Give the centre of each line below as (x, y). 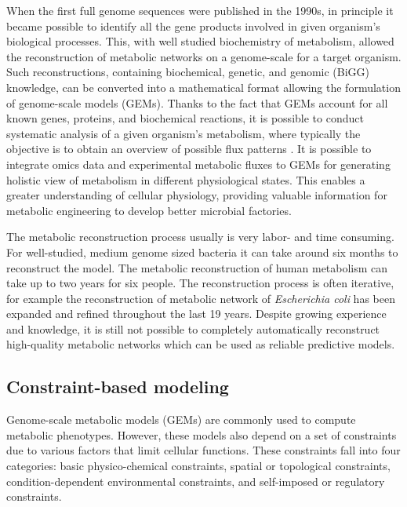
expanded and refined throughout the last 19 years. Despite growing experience (196, 314)
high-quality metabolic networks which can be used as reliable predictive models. (201, 344)
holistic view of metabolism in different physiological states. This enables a (186, 179)
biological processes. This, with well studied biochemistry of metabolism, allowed (200, 41)
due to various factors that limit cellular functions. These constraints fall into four (203, 450)
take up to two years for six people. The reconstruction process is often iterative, (200, 283)
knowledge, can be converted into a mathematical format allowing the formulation (203, 87)
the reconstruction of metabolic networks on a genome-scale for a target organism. (204, 56)
